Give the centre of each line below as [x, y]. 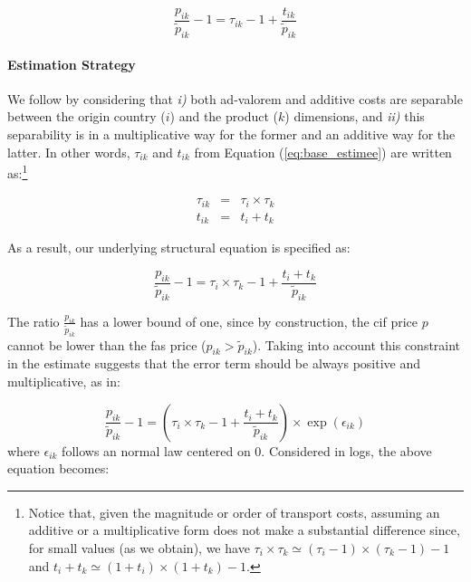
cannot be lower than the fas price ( [107, 344]
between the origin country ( [87, 116]
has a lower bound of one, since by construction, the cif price [249, 321]
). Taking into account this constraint [356, 344]
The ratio [34, 321]
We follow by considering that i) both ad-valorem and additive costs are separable [235, 98]
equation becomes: [58, 468]
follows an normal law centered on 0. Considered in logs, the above [247, 450]
